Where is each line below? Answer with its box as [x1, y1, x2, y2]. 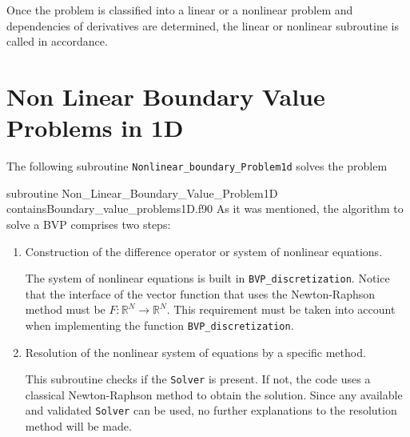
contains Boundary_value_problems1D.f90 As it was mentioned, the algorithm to [6, 200, 404, 217]
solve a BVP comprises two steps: [6, 215, 171, 232]
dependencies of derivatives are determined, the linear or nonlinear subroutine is [6, 17, 399, 34]
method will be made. [25, 418, 132, 435]
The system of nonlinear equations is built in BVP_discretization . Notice [25, 270, 390, 287]
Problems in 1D [6, 111, 184, 144]
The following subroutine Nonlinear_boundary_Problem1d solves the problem [6, 158, 388, 174]
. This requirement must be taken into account [166, 301, 396, 318]
